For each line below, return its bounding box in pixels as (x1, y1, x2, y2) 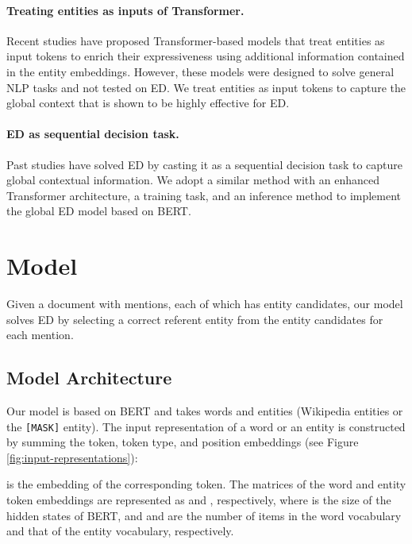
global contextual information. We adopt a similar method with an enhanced (6, 172, 379, 188)
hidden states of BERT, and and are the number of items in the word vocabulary (6, 507, 402, 523)
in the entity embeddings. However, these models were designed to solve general (6, 63, 395, 79)
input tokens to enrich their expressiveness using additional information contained (6, 48, 405, 64)
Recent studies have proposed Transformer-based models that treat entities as (6, 32, 385, 48)
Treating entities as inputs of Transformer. (6, 2, 245, 18)
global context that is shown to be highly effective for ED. (6, 95, 290, 111)
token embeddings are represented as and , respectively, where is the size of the (6, 492, 391, 508)
